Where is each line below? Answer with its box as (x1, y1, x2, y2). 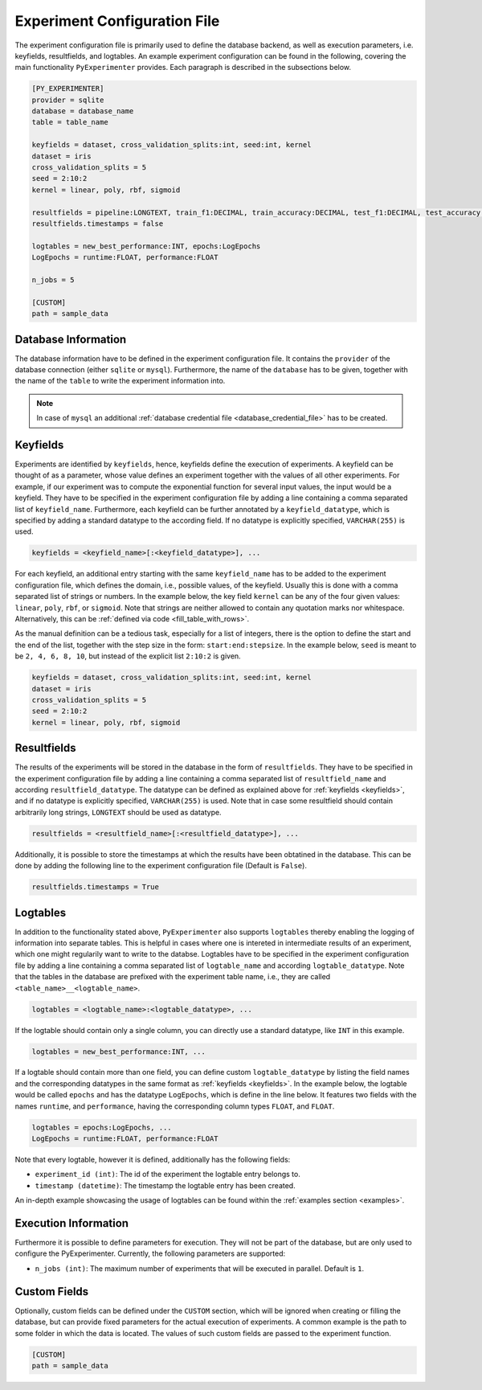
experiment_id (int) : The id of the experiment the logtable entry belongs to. (35, 1170, 300, 1179)
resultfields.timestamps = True (31, 883, 160, 892)
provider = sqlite (31, 95, 104, 105)
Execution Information (14, 1216, 129, 1230)
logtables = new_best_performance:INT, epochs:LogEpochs (31, 241, 261, 251)
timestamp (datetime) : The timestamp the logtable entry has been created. (35, 1180, 296, 1190)
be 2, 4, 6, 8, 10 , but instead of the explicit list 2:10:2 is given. (14, 651, 241, 661)
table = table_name (31, 117, 108, 127)
